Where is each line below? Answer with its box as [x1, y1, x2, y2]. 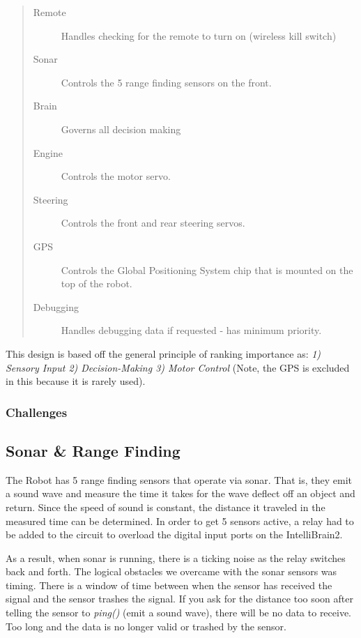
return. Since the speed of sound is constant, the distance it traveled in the [6, 499, 325, 514]
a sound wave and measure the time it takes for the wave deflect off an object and [6, 486, 355, 501]
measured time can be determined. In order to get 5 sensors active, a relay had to [6, 513, 354, 528]
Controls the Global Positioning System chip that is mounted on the [61, 262, 353, 277]
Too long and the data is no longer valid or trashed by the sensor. [6, 618, 286, 633]
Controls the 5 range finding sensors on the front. [61, 75, 272, 89]
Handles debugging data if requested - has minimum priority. [61, 323, 322, 337]
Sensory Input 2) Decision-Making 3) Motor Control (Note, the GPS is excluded [6, 360, 350, 374]
